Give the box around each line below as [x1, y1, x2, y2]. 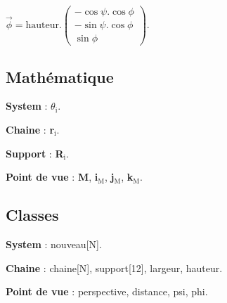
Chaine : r [6, 122, 55, 136]
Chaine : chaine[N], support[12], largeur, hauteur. [6, 260, 223, 275]
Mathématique [6, 65, 114, 87]
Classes [6, 204, 59, 226]
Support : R [6, 146, 64, 160]
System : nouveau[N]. [6, 236, 102, 251]
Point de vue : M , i [6, 169, 98, 184]
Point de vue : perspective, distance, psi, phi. [6, 284, 208, 299]
